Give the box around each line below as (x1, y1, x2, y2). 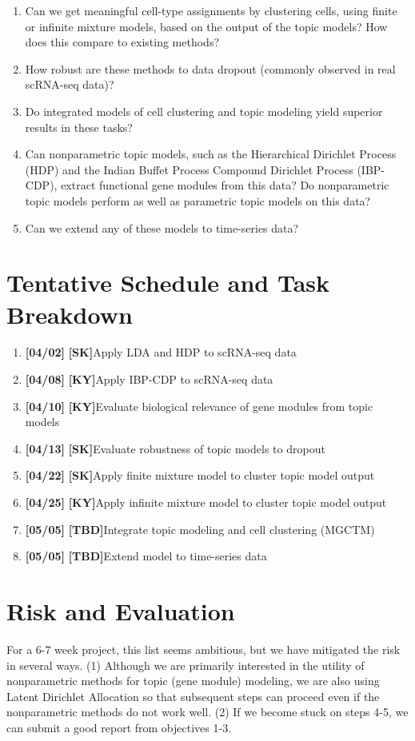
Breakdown (6, 297, 133, 330)
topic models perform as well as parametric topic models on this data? (25, 192, 371, 209)
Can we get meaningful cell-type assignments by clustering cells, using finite (25, 2, 397, 18)
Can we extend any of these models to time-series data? (25, 219, 299, 236)
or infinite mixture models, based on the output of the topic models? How (25, 18, 388, 34)
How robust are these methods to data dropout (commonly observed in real (25, 60, 396, 77)
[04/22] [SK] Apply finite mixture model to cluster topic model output (25, 467, 375, 484)
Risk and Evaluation (6, 594, 235, 627)
